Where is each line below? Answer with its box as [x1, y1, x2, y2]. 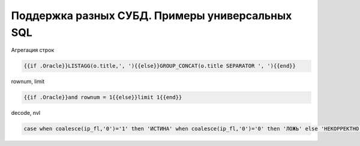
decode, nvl [11, 109, 41, 117]
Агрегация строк [11, 47, 55, 54]
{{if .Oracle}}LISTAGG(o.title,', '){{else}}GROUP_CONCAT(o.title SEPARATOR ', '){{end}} [23, 63, 296, 69]
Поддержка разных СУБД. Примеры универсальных [11, 9, 292, 22]
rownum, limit [11, 78, 45, 85]
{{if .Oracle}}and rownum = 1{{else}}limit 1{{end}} [23, 94, 182, 101]
